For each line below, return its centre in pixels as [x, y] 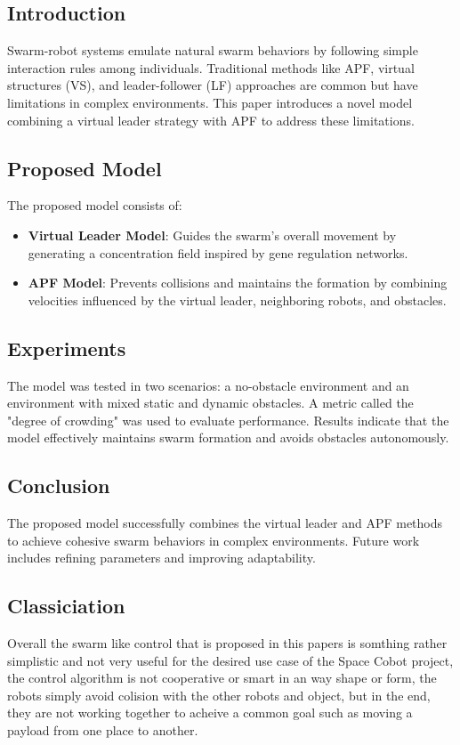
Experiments [67, 348]
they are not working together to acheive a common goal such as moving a [210, 713]
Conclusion [59, 486]
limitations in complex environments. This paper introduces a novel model [210, 102]
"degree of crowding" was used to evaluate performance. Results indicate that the [228, 420]
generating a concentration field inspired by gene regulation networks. [218, 252]
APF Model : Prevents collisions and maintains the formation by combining [238, 283]
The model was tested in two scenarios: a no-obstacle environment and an [208, 385]
